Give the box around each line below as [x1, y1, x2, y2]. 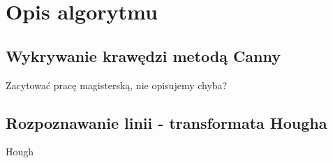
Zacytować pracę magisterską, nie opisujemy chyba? [6, 77, 228, 92]
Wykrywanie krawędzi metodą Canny [6, 45, 281, 66]
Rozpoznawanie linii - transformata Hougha [6, 111, 327, 133]
